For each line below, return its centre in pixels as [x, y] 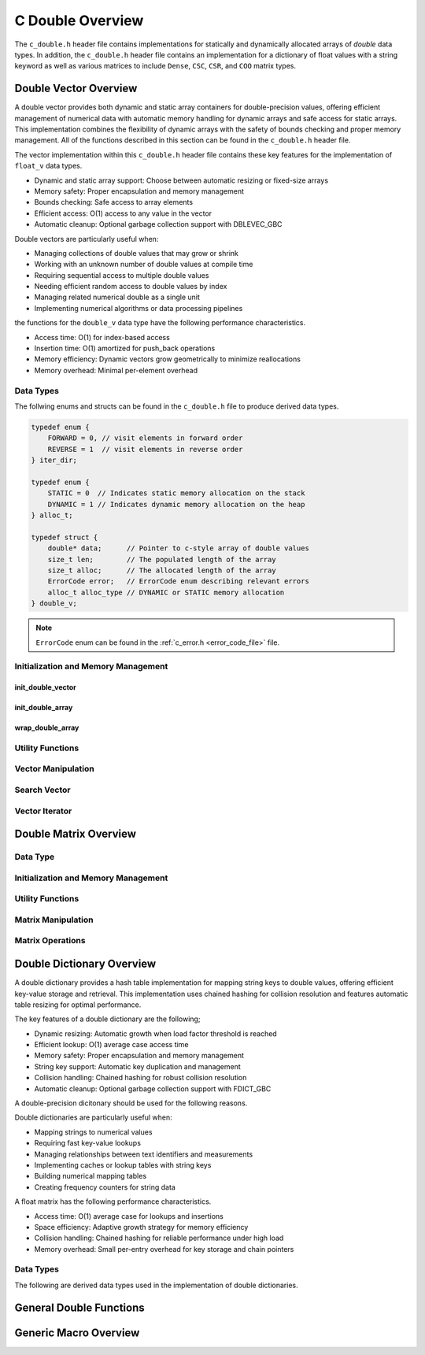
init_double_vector [45, 687]
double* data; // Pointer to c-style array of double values [179, 548]
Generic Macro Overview [77, 1333]
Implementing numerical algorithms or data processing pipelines [139, 308]
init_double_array [44, 708]
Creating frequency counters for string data [105, 1187]
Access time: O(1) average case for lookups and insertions [129, 1216]
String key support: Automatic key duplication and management [138, 1066]
